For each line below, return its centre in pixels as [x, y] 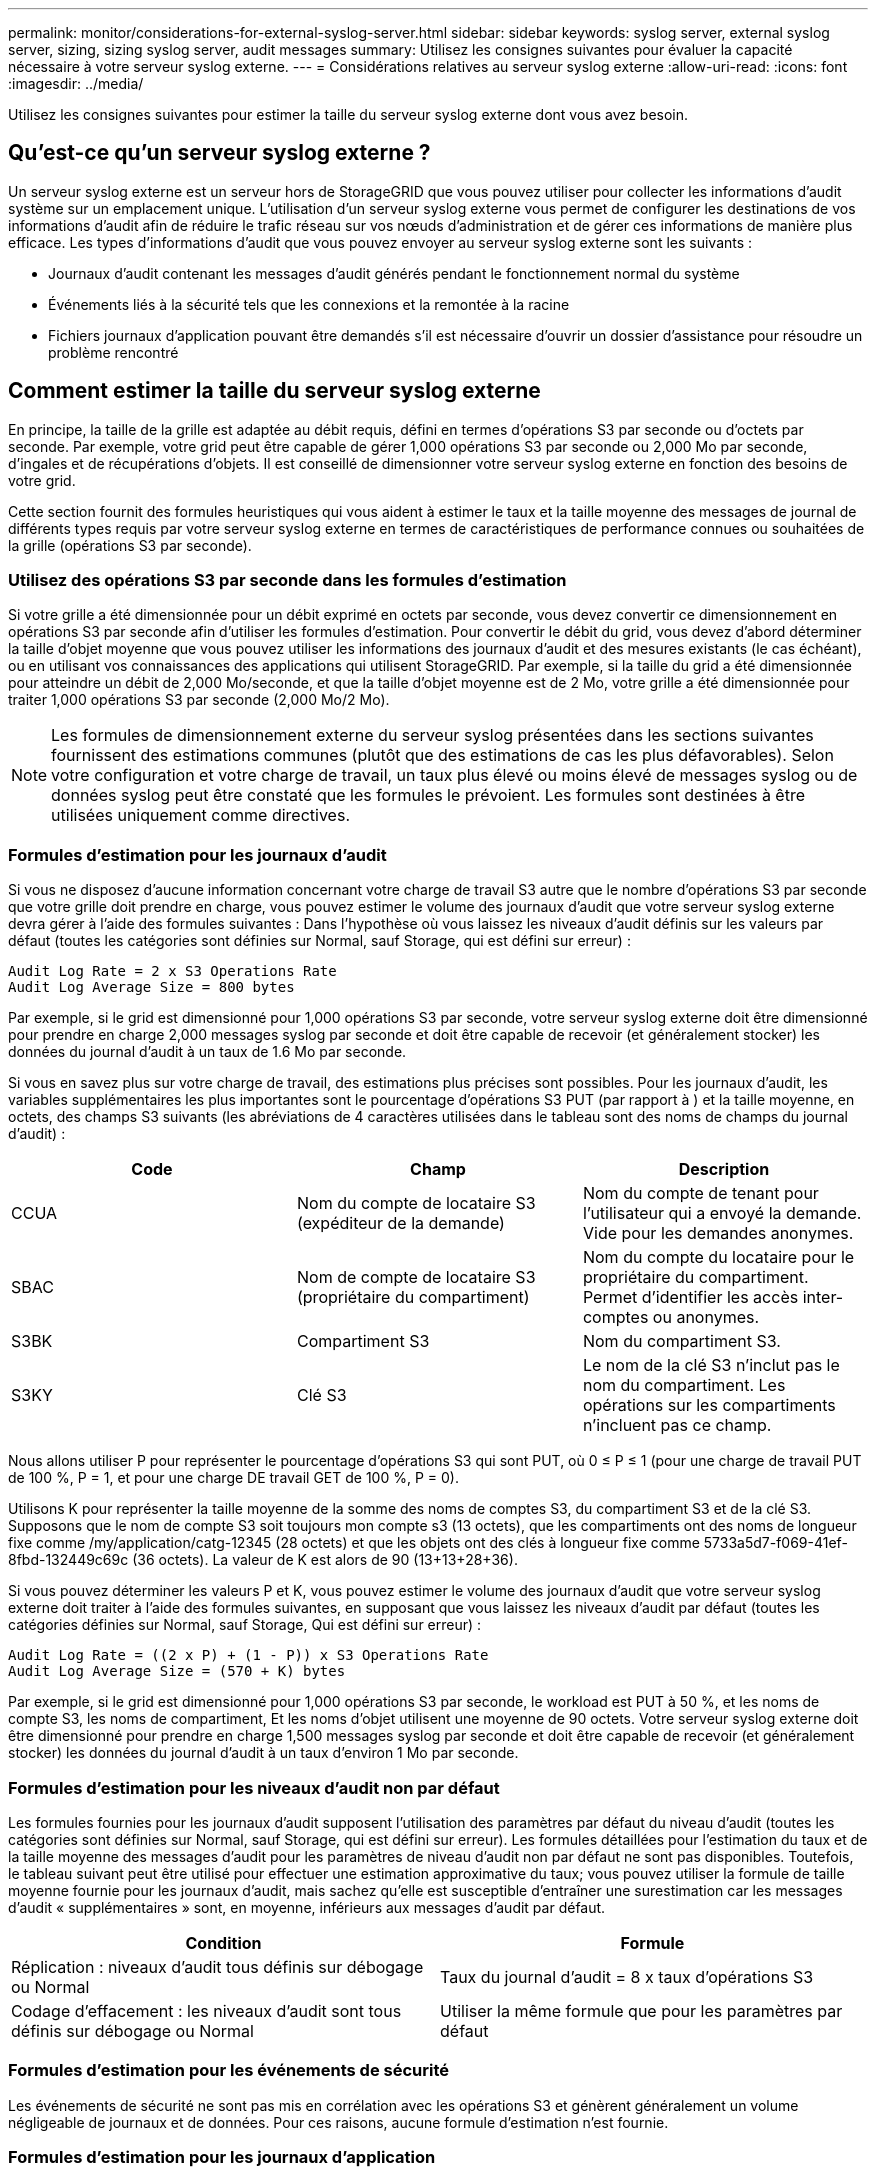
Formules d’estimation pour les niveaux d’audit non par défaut [254, 1787]
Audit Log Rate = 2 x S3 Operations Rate [172, 971]
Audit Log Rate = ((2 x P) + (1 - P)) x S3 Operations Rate [248, 1655]
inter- [823, 1297]
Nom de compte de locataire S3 [416, 1277]
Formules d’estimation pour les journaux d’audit [197, 854]
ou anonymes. [706, 1317]
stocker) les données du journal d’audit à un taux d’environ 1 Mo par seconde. [263, 1753]
